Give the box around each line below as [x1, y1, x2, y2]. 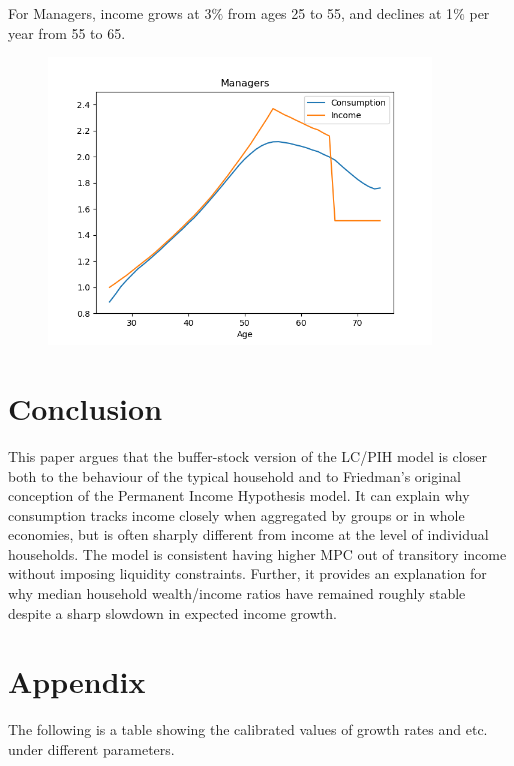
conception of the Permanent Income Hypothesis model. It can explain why [8, 485, 470, 506]
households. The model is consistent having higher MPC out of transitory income [8, 543, 507, 564]
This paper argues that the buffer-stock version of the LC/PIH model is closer [8, 445, 487, 466]
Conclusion [8, 387, 163, 428]
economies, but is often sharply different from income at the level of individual [8, 524, 489, 545]
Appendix [8, 661, 146, 702]
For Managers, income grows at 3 [8, 3, 212, 23]
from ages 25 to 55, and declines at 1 [227, 3, 454, 23]
